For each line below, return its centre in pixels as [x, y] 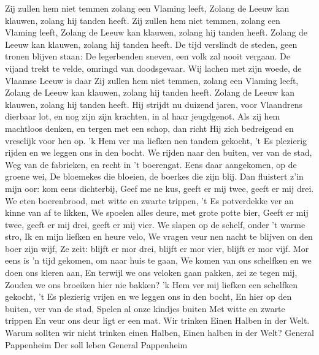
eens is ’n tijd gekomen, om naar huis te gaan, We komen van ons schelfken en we [158, 260]
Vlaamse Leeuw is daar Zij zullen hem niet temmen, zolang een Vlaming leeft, [152, 80]
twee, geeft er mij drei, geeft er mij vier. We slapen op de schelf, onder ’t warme [155, 224]
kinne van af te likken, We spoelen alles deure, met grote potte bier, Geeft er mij [157, 212]
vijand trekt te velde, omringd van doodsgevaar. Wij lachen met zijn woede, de [153, 68]
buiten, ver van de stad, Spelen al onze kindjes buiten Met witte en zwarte [145, 308]
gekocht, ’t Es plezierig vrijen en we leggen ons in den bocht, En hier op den [148, 296]
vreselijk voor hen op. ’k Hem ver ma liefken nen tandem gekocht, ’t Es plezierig [156, 140]
